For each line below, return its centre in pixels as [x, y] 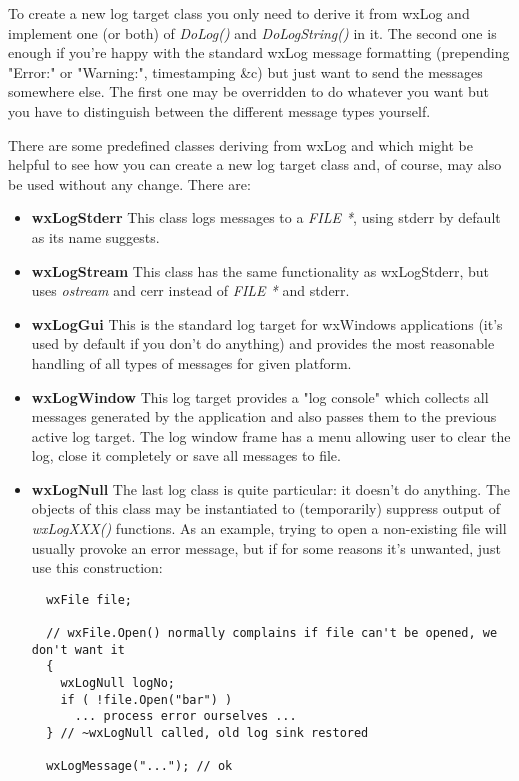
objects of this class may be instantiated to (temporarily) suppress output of [265, 508]
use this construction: [97, 567]
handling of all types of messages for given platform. [191, 362]
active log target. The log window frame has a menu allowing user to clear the [271, 435]
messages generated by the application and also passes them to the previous [264, 416]
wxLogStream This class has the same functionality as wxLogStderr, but [260, 270]
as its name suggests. [95, 236]
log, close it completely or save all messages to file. [186, 455]
